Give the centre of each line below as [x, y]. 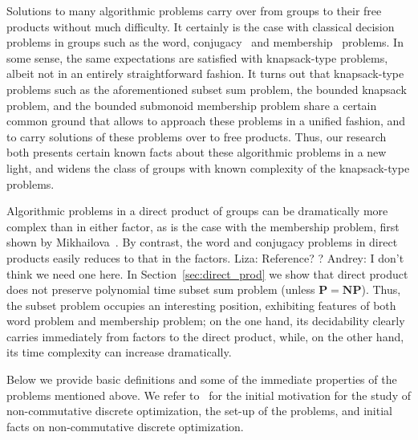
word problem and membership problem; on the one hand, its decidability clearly [206, 321]
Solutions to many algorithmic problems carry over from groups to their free [194, 10]
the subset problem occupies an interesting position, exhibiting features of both [201, 305]
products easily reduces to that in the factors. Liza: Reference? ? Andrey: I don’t [205, 257]
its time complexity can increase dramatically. [119, 352]
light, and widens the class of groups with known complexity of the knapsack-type [208, 167]
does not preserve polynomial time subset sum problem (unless [161, 289]
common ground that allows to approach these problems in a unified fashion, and [206, 121]
